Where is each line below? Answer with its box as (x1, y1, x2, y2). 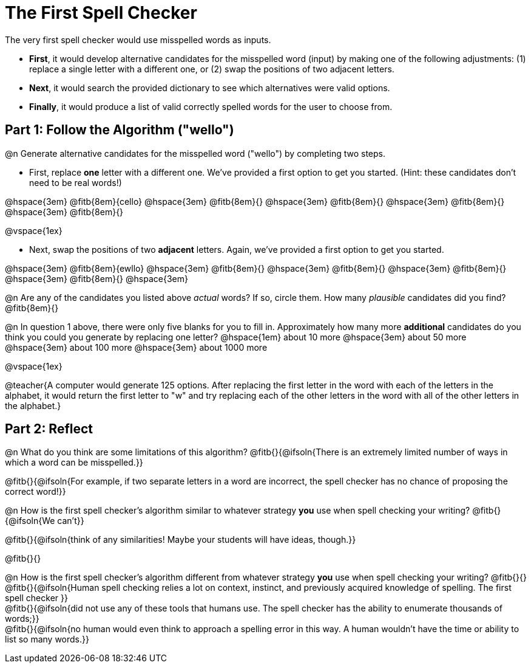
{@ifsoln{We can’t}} (5, 515, 84, 526)
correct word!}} (5, 486, 66, 497)
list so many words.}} (5, 634, 89, 645)
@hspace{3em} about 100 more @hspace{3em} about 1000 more (5, 342, 268, 353)
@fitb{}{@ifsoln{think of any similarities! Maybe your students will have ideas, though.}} (5, 534, 356, 545)
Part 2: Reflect (5, 421, 93, 437)
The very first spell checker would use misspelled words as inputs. (5, 34, 271, 45)
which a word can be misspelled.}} (5, 457, 143, 468)
